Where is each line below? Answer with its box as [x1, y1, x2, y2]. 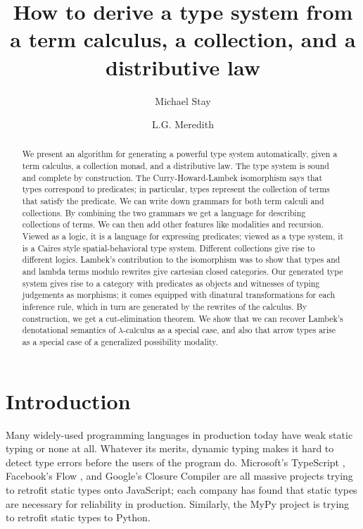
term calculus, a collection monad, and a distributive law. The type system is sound [22, 160, 329, 172]
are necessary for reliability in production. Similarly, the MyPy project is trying [6, 496, 350, 511]
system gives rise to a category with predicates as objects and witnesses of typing [22, 277, 320, 289]
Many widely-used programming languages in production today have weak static [6, 427, 353, 442]
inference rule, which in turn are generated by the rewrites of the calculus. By [22, 301, 307, 313]
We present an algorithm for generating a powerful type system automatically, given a [22, 148, 338, 160]
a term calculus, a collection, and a [10, 25, 356, 54]
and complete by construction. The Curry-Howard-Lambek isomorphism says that [22, 171, 323, 183]
